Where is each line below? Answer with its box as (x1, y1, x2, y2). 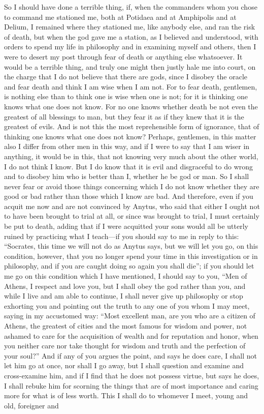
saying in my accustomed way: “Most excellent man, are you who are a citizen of (4, 310, 255, 321)
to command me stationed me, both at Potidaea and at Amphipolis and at (4, 11, 237, 22)
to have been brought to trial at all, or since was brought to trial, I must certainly (4, 211, 259, 221)
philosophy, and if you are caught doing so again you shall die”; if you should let (4, 260, 254, 271)
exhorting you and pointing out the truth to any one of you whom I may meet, (4, 300, 250, 311)
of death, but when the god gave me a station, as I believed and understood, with (4, 31, 258, 42)
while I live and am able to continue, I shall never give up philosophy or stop (4, 290, 243, 301)
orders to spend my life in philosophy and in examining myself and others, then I (4, 41, 256, 52)
